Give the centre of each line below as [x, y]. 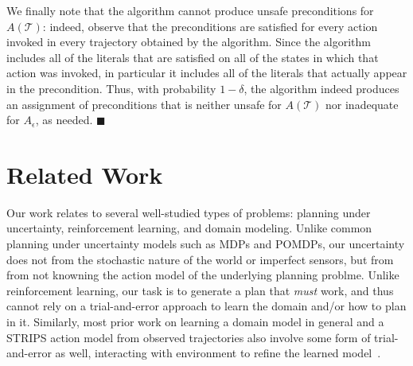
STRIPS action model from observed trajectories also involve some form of [189, 337]
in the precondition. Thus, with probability [111, 88]
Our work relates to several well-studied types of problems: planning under [189, 212]
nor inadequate [362, 104]
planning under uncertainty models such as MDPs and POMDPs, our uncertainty [206, 244]
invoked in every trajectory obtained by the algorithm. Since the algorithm [189, 42]
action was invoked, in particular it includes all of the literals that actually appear [207, 73]
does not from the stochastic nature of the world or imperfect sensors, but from [200, 259]
